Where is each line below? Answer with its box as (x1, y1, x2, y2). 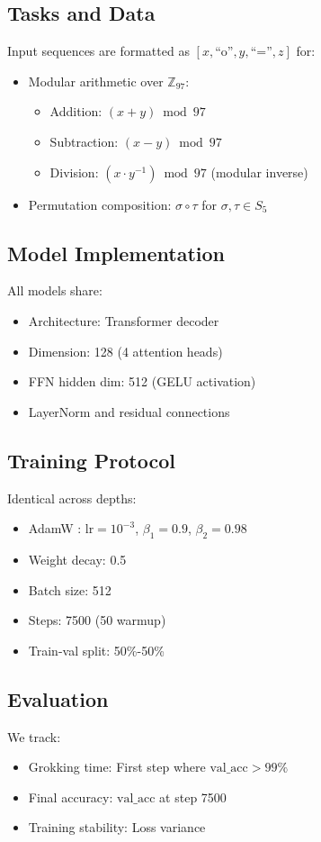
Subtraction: (49, 131, 119, 150)
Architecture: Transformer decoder (28, 311, 219, 330)
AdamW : (28, 519, 82, 538)
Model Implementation (7, 239, 226, 267)
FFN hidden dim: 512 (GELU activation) (28, 372, 256, 391)
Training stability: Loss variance (28, 818, 206, 837)
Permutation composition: (28, 195, 172, 213)
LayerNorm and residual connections (28, 402, 230, 421)
